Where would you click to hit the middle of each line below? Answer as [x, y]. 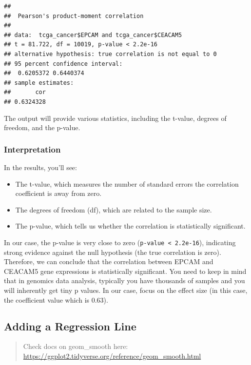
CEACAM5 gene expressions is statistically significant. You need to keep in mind [125, 271]
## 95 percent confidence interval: [63, 64]
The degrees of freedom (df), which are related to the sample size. [114, 209]
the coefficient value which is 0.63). [56, 299]
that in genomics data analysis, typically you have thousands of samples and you [125, 280]
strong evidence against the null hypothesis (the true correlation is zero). [113, 252]
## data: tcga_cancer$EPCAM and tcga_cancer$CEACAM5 [93, 35]
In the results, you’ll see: [40, 167]
